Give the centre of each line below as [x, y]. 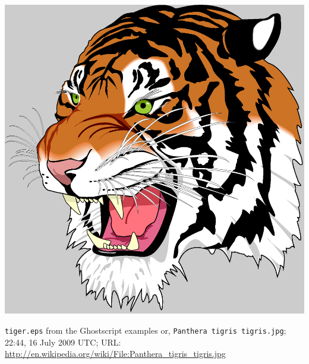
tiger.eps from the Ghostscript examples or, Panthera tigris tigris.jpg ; [146, 330]
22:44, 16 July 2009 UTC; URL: [63, 342]
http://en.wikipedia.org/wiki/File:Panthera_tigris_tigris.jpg [115, 354]
